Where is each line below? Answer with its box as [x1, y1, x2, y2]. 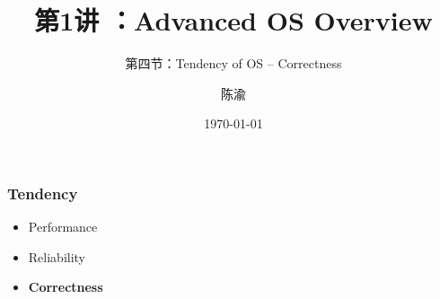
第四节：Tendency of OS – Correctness [125, 54, 342, 73]
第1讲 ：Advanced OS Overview [34, 2, 433, 39]
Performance [28, 217, 98, 236]
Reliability [28, 247, 86, 266]
